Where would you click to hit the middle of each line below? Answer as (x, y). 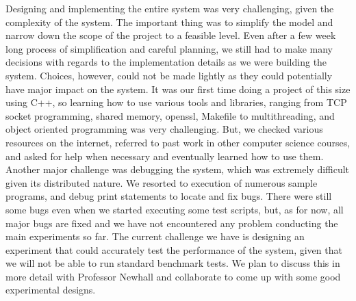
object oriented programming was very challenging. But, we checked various (164, 129)
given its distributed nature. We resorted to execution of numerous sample (162, 182)
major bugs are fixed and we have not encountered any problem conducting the (172, 223)
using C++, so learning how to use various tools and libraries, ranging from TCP (176, 102)
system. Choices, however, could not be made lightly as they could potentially (169, 75)
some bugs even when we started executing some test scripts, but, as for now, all (175, 209)
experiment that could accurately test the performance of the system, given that (174, 249)
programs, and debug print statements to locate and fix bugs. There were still (169, 196)
